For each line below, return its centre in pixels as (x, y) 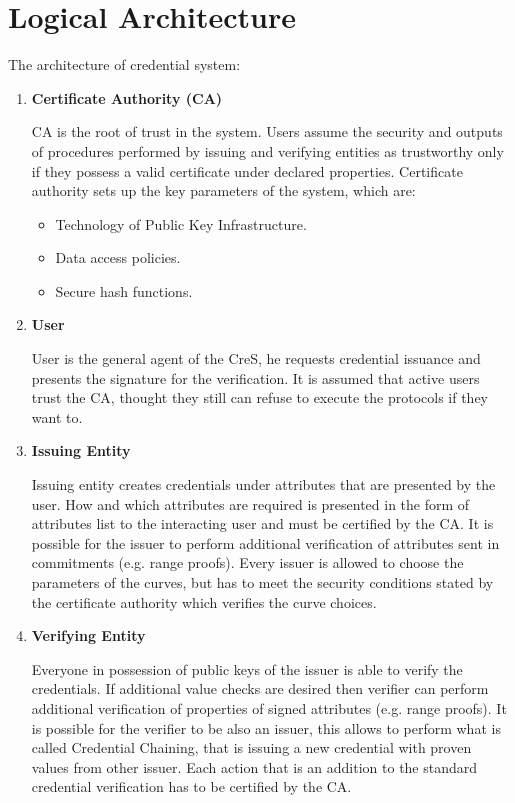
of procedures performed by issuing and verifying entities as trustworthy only (267, 150)
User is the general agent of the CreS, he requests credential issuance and (256, 358)
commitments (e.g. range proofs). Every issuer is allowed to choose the (247, 562)
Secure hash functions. (124, 290)
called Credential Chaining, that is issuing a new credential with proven (251, 747)
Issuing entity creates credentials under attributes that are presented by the (263, 484)
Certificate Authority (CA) (127, 97)
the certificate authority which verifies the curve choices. (204, 601)
